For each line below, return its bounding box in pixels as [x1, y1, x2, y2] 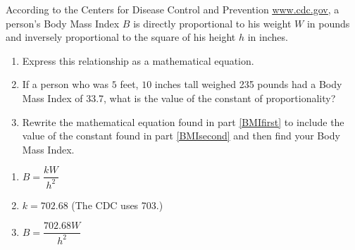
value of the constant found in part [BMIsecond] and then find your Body [22, 128, 340, 143]
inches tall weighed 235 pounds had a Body [154, 77, 342, 92]
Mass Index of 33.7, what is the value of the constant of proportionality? [22, 90, 336, 105]
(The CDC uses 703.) [71, 197, 163, 212]
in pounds [306, 15, 350, 30]
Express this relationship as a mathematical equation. [22, 53, 254, 68]
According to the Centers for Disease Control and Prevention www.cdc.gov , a [6, 2, 340, 16]
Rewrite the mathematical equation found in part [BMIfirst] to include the [22, 114, 344, 129]
